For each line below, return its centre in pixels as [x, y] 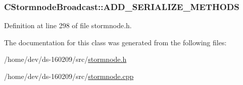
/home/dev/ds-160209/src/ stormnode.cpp [69, 76]
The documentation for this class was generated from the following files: [115, 42]
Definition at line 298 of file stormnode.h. [68, 25]
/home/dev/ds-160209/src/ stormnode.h [65, 59]
